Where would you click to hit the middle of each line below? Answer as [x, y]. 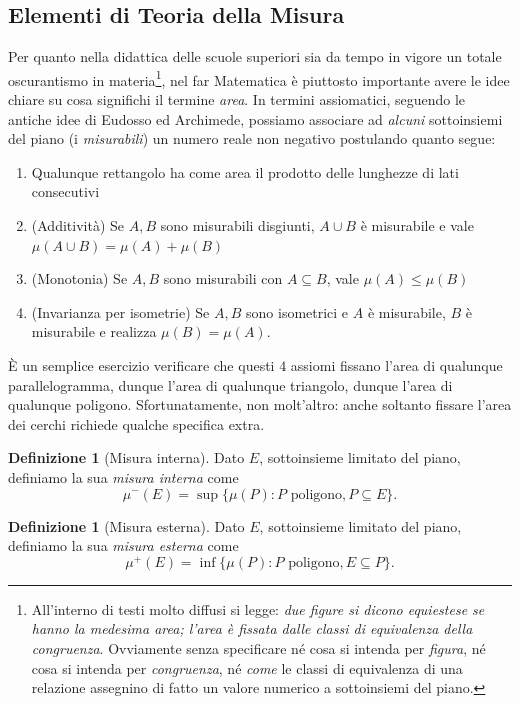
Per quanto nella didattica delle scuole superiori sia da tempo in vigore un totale [255, 56]
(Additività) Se [77, 225]
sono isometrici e [297, 311]
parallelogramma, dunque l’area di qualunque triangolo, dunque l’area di [230, 384]
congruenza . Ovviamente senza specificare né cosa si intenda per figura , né [258, 648]
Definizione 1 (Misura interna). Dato [126, 457]
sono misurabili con [223, 278]
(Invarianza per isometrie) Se [120, 311]
